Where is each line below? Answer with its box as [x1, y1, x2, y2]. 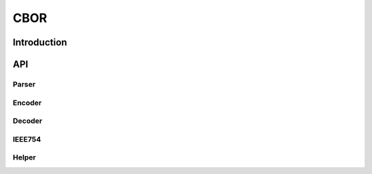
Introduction [12, 36, 68, 48]
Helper [12, 153, 37, 162]
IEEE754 [12, 134, 41, 144]
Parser [12, 79, 36, 89]
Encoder [12, 98, 42, 107]
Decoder [12, 116, 43, 126]
